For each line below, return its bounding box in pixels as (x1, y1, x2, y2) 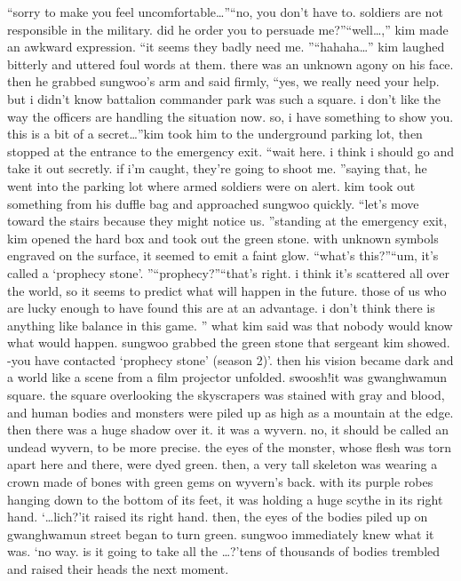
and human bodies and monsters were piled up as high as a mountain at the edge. (7, 402, 454, 421)
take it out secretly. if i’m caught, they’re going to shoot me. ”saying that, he (7, 159, 427, 178)
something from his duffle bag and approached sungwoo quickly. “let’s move (7, 194, 419, 212)
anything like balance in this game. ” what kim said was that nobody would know (7, 315, 453, 334)
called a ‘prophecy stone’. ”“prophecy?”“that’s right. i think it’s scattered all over (7, 263, 449, 282)
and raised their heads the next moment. (7, 560, 229, 577)
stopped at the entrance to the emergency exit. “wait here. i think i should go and (7, 141, 455, 160)
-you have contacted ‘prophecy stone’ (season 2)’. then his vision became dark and (7, 350, 454, 369)
